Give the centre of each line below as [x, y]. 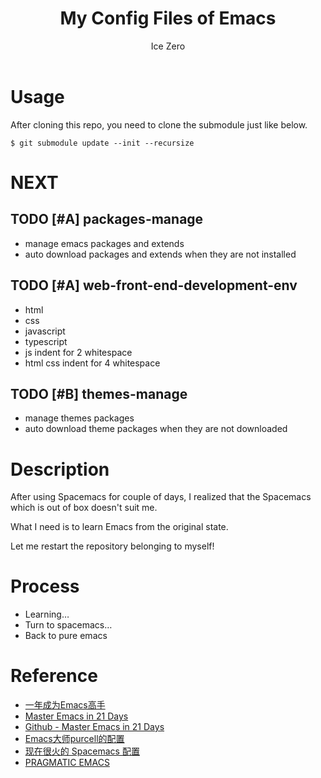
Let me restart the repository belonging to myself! [112, 546]
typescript [46, 341]
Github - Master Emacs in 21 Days [94, 727]
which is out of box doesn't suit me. [84, 508]
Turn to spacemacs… [68, 625]
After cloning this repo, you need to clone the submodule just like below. [159, 124]
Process [45, 586]
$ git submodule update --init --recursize [102, 143]
